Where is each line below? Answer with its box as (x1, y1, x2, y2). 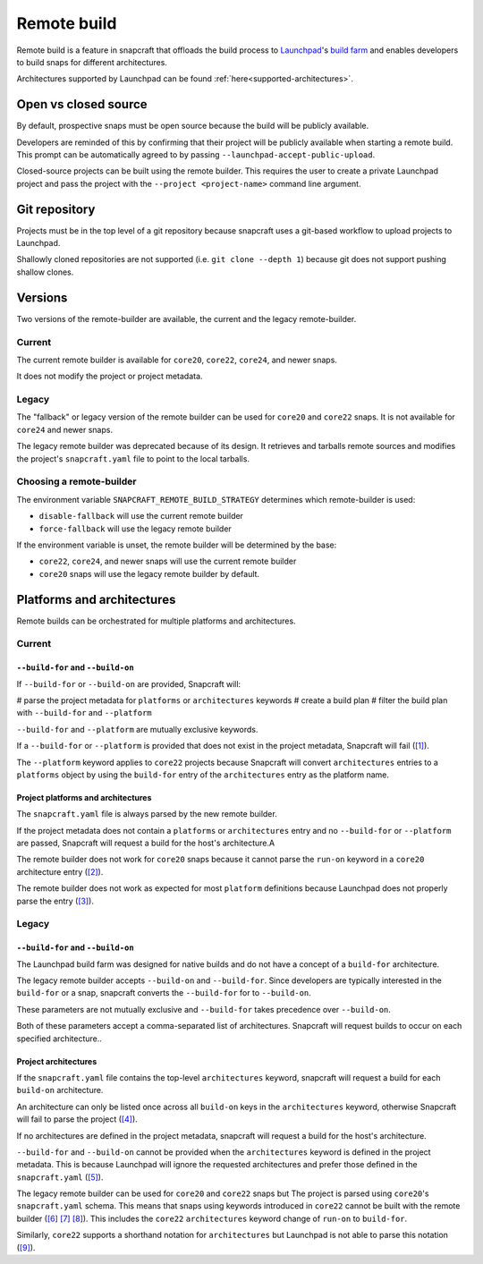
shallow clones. (16, 267, 74, 277)
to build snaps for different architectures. (16, 56, 167, 67)
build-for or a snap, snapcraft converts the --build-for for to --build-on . (16, 988, 312, 998)
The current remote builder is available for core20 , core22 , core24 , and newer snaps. (16, 354, 337, 365)
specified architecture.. (16, 1033, 103, 1044)
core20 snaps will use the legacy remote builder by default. (38, 568, 259, 579)
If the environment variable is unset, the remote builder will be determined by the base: (16, 539, 337, 550)
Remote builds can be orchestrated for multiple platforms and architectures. (16, 615, 296, 626)
